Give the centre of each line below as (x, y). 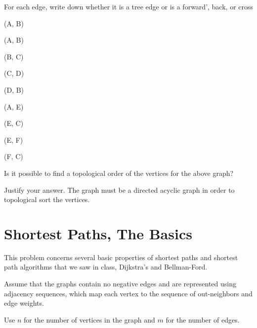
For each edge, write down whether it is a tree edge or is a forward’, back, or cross (129, 6)
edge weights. (24, 303)
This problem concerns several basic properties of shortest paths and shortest (121, 257)
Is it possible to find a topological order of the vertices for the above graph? (119, 173)
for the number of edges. (203, 319)
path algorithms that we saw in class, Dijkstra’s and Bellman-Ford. (106, 267)
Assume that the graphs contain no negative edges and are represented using (120, 284)
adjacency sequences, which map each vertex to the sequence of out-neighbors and (128, 293)
